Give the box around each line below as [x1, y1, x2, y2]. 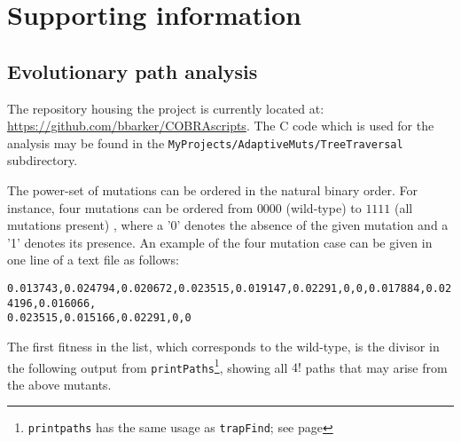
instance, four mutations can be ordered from [7, 198, 254, 217]
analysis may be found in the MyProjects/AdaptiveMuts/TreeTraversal [7, 133, 403, 152]
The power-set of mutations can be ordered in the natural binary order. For [7, 181, 418, 200]
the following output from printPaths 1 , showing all [7, 355, 288, 376]
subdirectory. [7, 151, 78, 170]
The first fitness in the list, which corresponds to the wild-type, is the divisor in [7, 336, 440, 355]
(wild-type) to [285, 198, 362, 217]
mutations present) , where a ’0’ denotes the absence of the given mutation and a [7, 216, 449, 234]
